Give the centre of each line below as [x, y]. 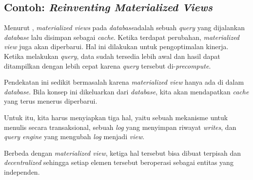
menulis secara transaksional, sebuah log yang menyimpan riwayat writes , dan [120, 127]
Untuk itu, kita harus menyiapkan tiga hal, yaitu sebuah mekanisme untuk [116, 117]
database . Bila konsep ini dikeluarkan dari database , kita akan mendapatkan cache [126, 91]
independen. [22, 171]
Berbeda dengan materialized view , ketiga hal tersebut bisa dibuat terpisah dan [122, 153]
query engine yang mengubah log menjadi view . [74, 136]
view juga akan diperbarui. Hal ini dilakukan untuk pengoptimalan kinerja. [116, 46]
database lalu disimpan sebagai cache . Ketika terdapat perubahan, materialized [122, 37]
